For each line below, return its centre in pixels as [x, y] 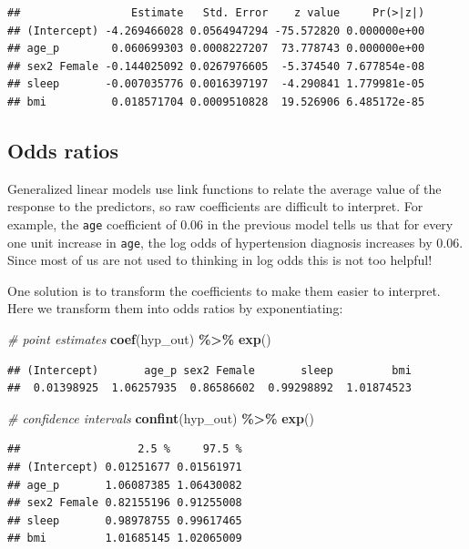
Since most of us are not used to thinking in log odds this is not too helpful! [220, 260]
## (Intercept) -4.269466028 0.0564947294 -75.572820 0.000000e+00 [216, 30]
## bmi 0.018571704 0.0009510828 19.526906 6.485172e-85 [216, 102]
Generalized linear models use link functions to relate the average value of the [224, 188]
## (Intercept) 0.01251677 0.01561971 [125, 468]
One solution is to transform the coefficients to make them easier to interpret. [224, 290]
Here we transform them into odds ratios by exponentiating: [175, 308]
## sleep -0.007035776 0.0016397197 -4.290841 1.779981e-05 [216, 84]
